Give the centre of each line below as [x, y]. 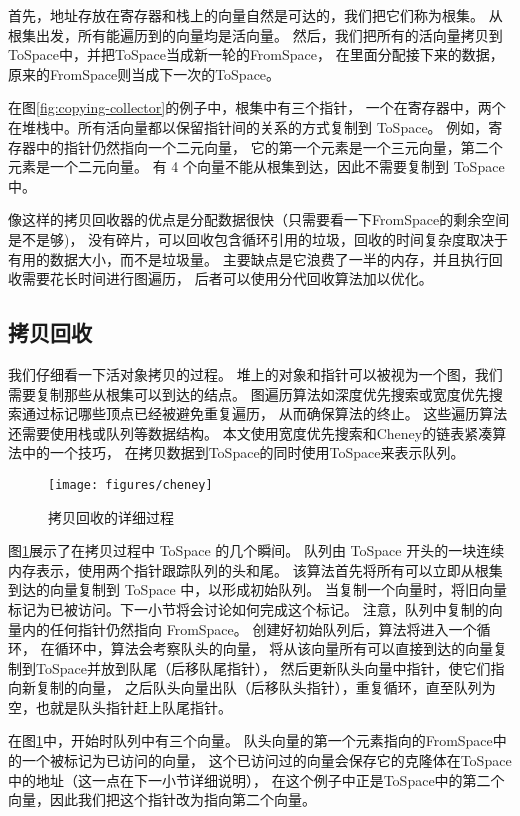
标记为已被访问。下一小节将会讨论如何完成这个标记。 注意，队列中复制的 [248, 608]
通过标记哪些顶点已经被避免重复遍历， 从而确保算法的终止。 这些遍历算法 [264, 413]
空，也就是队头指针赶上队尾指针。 [120, 706]
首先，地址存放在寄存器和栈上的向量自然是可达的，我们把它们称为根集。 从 [255, 15]
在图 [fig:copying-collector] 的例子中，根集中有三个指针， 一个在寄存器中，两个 [257, 107]
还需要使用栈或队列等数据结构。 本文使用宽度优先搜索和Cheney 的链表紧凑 [250, 432]
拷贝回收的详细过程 [111, 516]
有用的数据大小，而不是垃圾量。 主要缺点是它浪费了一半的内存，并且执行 [248, 258]
